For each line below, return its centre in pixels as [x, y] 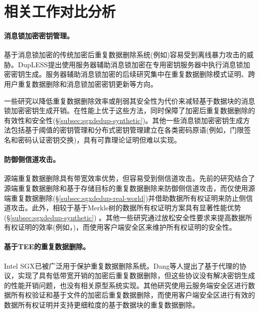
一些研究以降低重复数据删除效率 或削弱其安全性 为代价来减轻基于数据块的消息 [129, 100]
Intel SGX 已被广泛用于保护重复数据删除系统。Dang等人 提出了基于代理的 [122, 265]
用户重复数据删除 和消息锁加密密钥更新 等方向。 [81, 83]
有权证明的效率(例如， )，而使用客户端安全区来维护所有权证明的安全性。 [120, 227]
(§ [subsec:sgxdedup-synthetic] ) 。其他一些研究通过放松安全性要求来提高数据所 [128, 217]
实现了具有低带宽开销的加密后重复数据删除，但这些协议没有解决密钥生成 [136, 275]
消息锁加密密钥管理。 [39, 35]
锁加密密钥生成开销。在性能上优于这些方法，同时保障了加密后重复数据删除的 [129, 110]
